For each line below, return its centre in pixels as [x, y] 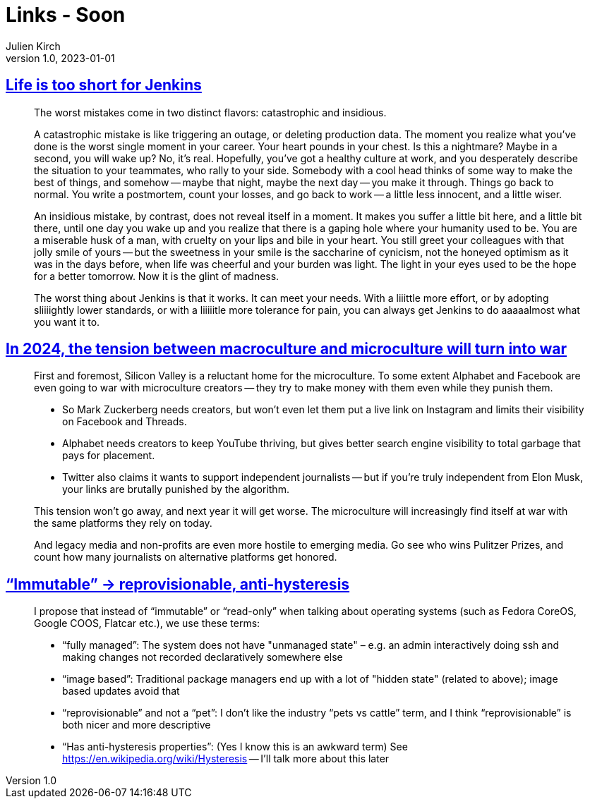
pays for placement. [109, 456]
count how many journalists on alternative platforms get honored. [186, 557]
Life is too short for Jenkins [104, 85]
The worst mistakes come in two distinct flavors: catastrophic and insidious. [210, 112]
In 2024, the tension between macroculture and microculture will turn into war [287, 349]
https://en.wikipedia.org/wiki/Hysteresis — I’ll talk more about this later [226, 759]
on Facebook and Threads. [125, 422]
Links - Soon [66, 15]
